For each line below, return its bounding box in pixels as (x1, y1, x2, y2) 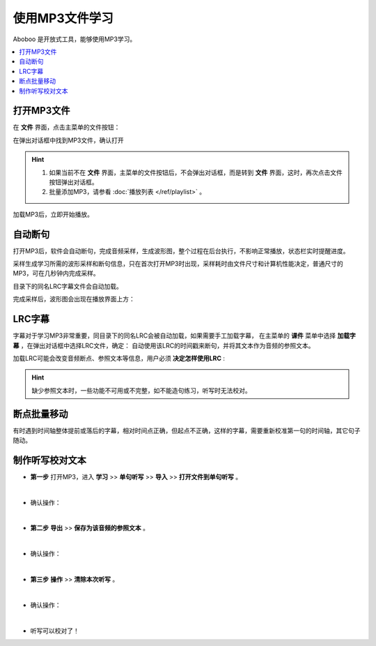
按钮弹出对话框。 (49, 178, 98, 186)
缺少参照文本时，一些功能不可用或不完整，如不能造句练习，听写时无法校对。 (31, 386, 251, 394)
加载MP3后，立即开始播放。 (13, 210, 94, 218)
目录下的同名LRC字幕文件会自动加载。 (13, 282, 123, 290)
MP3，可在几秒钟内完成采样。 (13, 269, 100, 278)
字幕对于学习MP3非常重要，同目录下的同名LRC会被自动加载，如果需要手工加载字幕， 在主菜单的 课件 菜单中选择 (13, 331, 336, 340)
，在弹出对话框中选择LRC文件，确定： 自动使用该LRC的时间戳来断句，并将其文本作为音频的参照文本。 (20, 341, 315, 350)
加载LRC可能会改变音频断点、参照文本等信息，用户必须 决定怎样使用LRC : (13, 354, 226, 362)
